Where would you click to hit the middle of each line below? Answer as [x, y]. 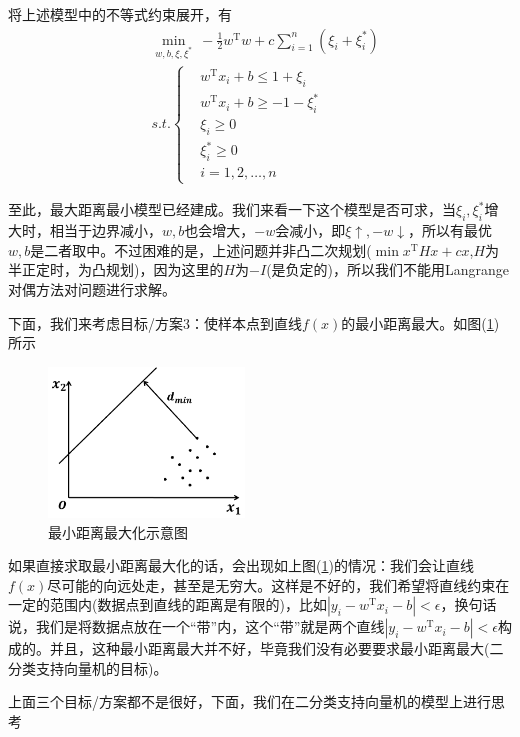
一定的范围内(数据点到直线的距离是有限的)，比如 [167, 604]
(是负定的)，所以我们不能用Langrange [388, 269]
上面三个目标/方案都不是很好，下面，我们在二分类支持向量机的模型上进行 [249, 701]
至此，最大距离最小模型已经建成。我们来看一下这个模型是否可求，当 [232, 209]
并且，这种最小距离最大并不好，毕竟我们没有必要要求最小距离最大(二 [276, 648]
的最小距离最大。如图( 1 [417, 322]
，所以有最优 [450, 230]
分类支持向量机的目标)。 [88, 667]
